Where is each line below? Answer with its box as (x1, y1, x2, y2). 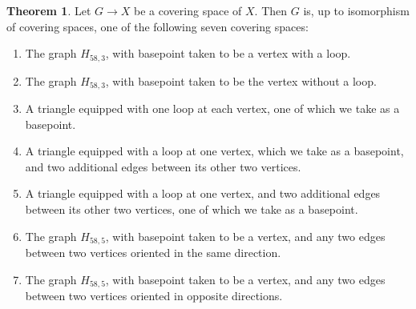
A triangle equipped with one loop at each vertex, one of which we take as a (25, 100, 400, 117)
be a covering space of (134, 2, 242, 18)
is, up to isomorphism (303, 2, 410, 18)
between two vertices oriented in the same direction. (25, 244, 281, 261)
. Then (254, 2, 288, 18)
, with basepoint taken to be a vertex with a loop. (105, 45, 351, 62)
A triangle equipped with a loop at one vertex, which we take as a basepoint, (25, 142, 404, 159)
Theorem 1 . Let (6, 2, 91, 18)
